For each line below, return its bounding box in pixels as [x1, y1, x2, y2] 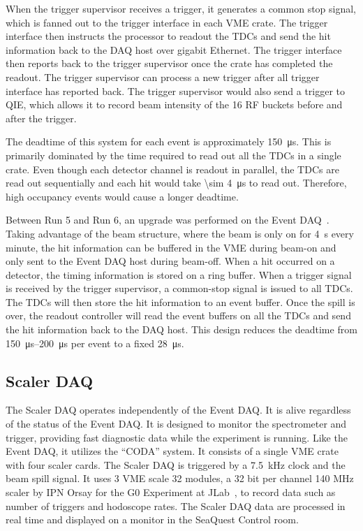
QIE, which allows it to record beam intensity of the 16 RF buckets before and [6, 97, 343, 112]
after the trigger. [6, 110, 77, 125]
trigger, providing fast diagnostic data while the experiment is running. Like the [6, 430, 348, 444]
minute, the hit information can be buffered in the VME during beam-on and [6, 240, 336, 254]
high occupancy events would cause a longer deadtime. [6, 189, 239, 203]
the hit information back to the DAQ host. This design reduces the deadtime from [6, 322, 357, 337]
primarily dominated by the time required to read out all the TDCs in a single [6, 147, 341, 162]
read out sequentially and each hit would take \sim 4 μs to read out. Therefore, [6, 175, 347, 190]
